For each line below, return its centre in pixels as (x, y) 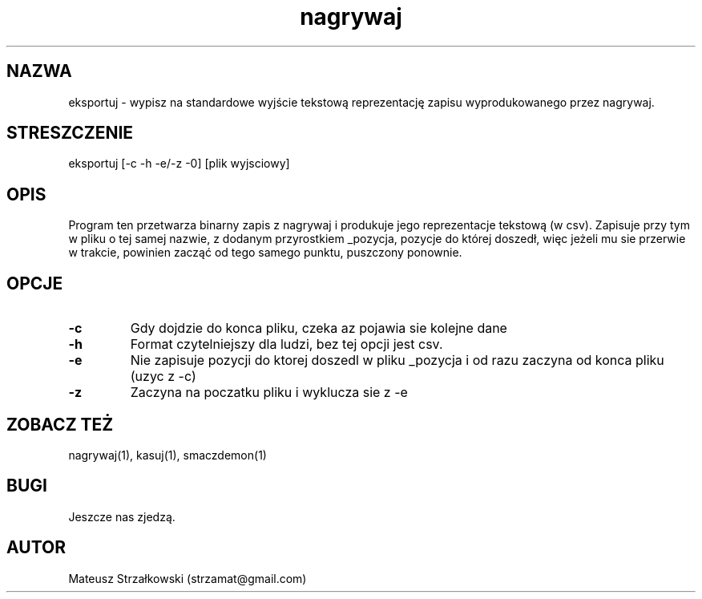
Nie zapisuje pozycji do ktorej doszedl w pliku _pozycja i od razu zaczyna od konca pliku (397, 360)
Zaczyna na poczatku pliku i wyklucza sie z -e (269, 393)
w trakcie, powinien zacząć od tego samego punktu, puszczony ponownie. (265, 253)
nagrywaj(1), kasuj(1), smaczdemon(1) (167, 455)
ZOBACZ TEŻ (60, 424)
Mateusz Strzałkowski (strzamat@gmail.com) (188, 578)
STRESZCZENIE (70, 133)
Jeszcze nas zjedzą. (122, 516)
